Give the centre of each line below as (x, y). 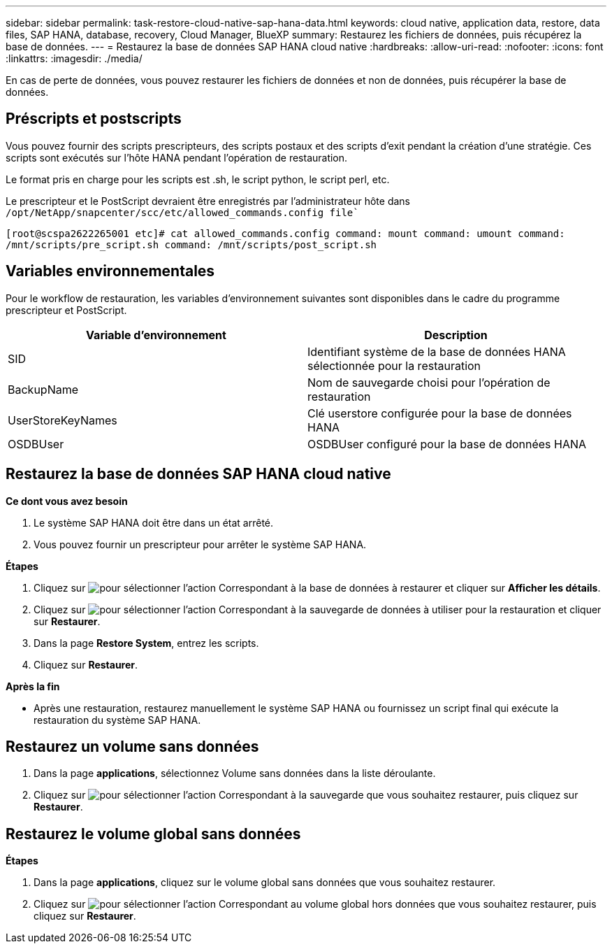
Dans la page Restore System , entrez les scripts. (146, 643)
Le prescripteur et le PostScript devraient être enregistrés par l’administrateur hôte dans (208, 201)
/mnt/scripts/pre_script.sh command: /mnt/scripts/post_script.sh (191, 244)
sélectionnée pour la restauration (394, 365)
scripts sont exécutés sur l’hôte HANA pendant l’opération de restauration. (177, 157)
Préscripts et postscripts (94, 119)
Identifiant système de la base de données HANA (437, 351)
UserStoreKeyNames (63, 420)
